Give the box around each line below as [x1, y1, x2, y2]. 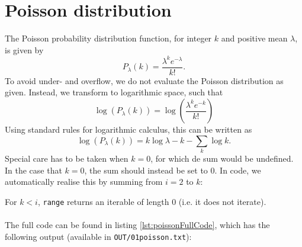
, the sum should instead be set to [84, 163, 208, 176]
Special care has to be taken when [5, 152, 128, 164]
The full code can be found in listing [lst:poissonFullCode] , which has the [5, 219, 270, 231]
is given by [5, 43, 44, 56]
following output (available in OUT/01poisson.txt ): [5, 230, 192, 242]
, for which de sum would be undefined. [150, 152, 294, 164]
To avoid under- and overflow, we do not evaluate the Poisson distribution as [5, 74, 284, 86]
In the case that [5, 163, 62, 176]
